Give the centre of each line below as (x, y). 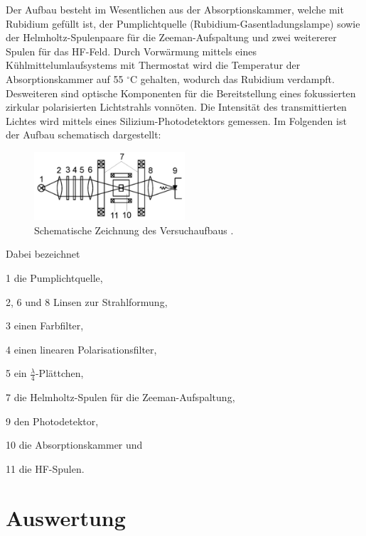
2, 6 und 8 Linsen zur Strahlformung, (87, 301)
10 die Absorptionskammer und (74, 445)
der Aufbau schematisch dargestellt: (84, 135)
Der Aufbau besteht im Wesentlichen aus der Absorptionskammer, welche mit (175, 9)
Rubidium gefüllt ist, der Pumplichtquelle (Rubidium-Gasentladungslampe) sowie (183, 23)
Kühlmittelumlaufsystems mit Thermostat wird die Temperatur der (153, 65)
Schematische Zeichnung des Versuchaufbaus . (134, 230)
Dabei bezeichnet (43, 254)
